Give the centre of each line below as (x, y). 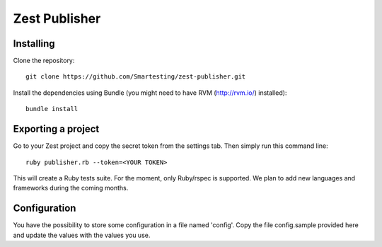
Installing (34, 44)
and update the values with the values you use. (82, 235)
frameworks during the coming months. (71, 188)
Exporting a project (56, 129)
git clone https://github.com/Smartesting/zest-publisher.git (136, 77)
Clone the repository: (44, 61)
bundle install (52, 109)
